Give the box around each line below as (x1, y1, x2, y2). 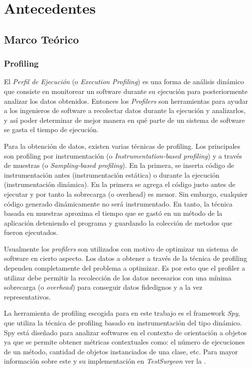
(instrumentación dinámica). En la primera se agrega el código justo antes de (4, 179, 235, 189)
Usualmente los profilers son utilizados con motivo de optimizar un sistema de (4, 243, 238, 254)
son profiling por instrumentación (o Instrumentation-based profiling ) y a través (4, 150, 242, 161)
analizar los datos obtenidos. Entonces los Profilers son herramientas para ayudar (4, 95, 248, 106)
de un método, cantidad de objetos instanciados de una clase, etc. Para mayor (4, 346, 238, 356)
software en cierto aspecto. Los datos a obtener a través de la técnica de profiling (4, 253, 247, 263)
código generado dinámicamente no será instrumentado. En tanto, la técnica (4, 198, 233, 208)
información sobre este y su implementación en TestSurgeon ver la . (4, 356, 206, 366)
